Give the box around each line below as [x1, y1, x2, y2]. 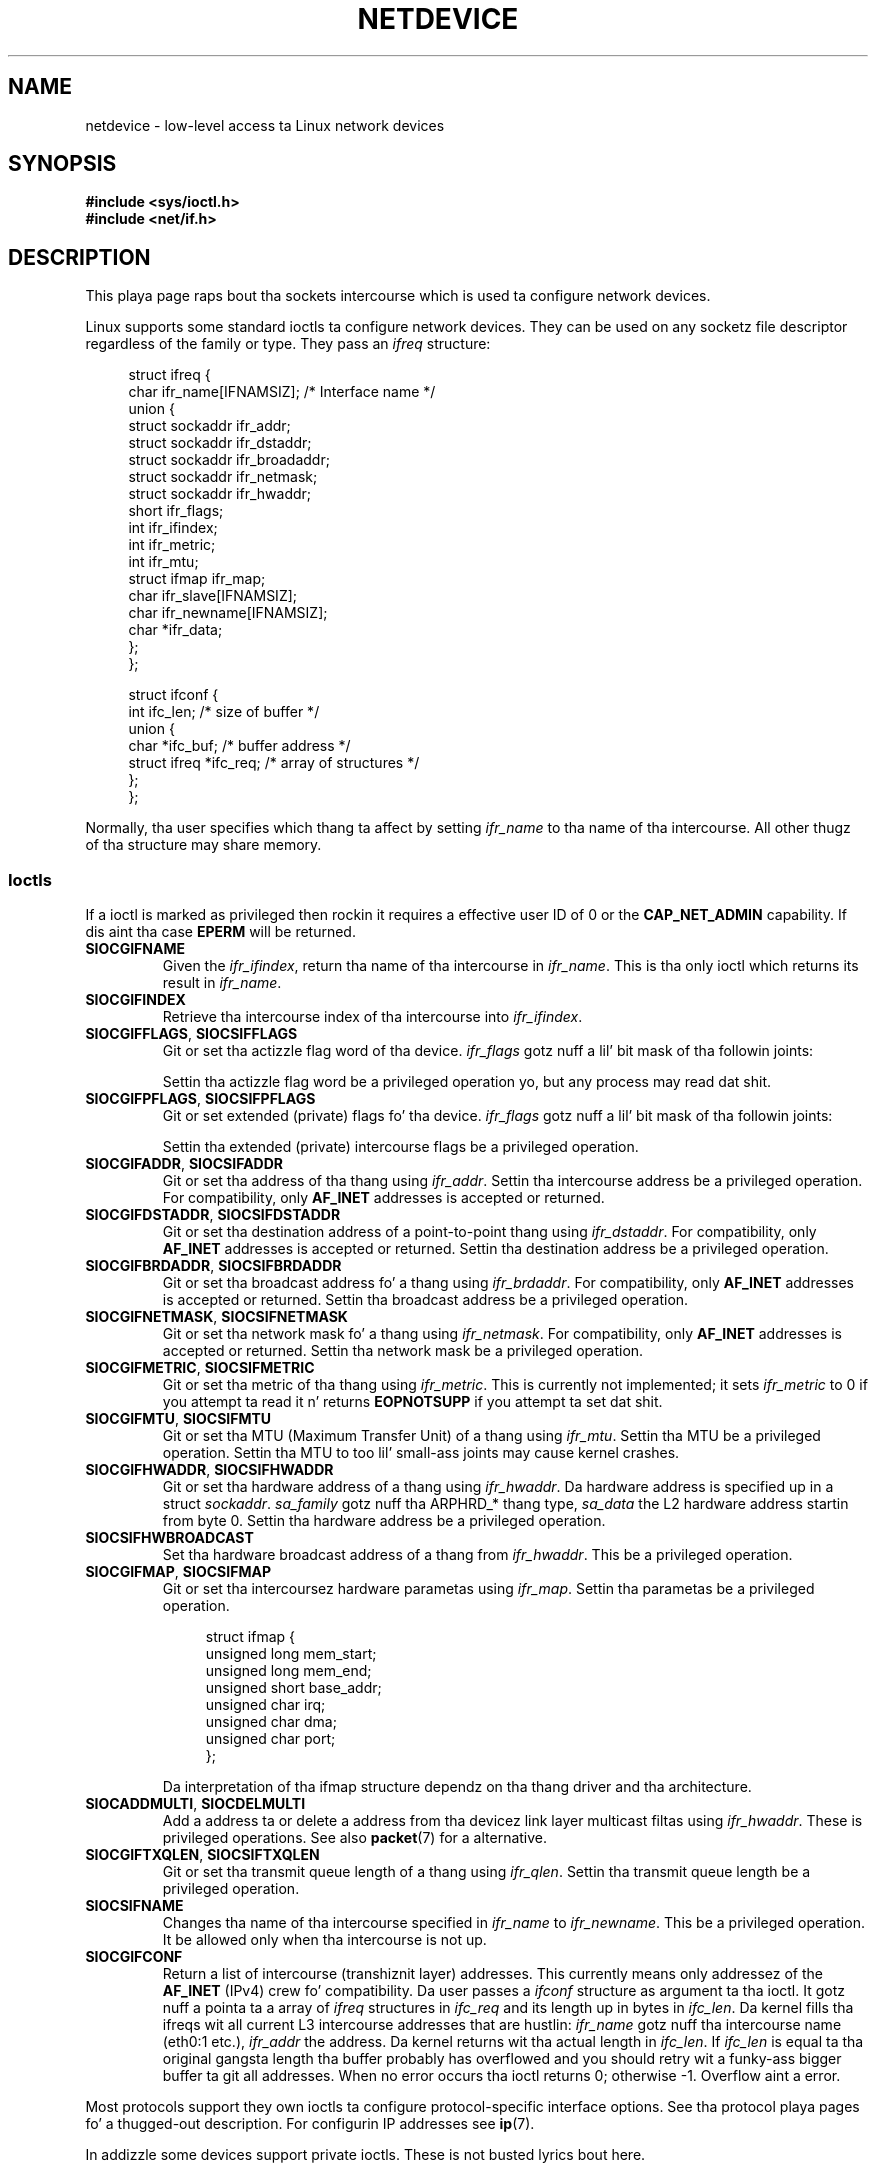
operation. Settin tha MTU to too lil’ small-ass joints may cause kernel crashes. [162, 1444, 680, 1462]
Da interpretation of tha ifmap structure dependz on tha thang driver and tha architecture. [162, 1778, 752, 1796]
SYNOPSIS [8, 151, 117, 177]
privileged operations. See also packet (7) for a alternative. [162, 1829, 548, 1847]
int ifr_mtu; [128, 553, 199, 571]
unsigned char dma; [205, 1713, 337, 1731]
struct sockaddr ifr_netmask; [128, 468, 318, 486]
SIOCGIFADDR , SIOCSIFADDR [85, 1155, 284, 1173]
